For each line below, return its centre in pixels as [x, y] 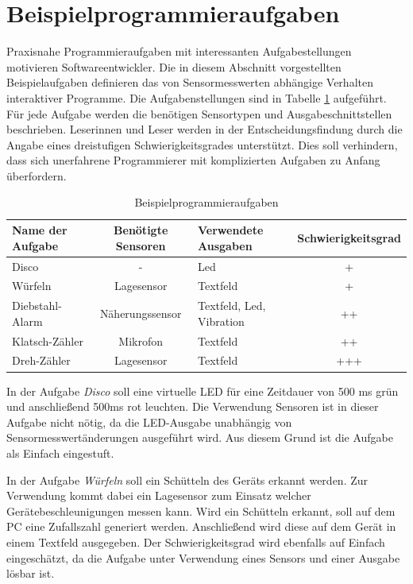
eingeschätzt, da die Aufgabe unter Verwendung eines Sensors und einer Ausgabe [203, 557]
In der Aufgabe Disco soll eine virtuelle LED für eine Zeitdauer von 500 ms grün [203, 391]
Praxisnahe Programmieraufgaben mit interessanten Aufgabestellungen [179, 51]
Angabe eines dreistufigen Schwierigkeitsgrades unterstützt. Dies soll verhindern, [202, 144]
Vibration [221, 321]
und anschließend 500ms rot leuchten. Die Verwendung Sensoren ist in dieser [193, 406]
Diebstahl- [37, 306]
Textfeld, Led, [232, 306]
